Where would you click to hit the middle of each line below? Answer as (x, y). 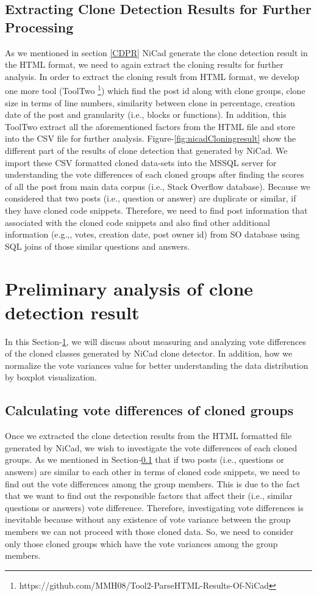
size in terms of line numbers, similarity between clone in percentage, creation (150, 102)
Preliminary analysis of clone (129, 288)
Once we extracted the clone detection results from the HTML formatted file (148, 436)
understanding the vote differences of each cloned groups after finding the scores (155, 174)
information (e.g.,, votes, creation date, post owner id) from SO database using (152, 234)
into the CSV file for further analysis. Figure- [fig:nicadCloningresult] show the (151, 138)
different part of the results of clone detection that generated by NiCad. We (146, 150)
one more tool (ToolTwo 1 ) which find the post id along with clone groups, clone (155, 90)
